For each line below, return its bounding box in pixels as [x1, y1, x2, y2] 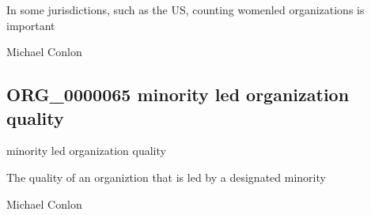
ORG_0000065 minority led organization [6, 82, 350, 107]
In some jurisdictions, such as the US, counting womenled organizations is [6, 2, 365, 17]
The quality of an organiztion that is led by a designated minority [6, 168, 326, 185]
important [6, 17, 55, 33]
